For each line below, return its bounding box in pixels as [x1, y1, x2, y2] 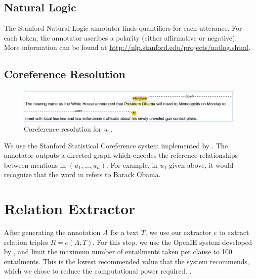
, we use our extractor [145, 227, 212, 237]
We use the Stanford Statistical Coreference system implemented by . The [4, 140, 228, 150]
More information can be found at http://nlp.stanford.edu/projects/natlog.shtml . [4, 42, 251, 52]
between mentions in [4, 159, 66, 170]
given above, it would [169, 159, 234, 170]
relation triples [4, 236, 48, 247]
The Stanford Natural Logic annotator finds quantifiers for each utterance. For [4, 23, 242, 33]
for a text [110, 227, 139, 237]
